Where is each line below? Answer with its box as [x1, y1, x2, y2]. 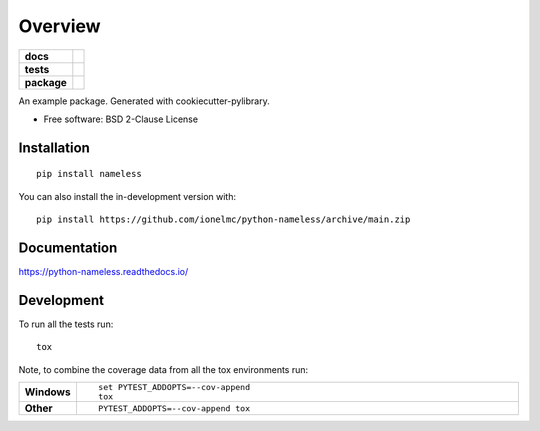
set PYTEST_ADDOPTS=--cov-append [98, 382, 250, 393]
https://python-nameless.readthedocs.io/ [18, 266, 189, 278]
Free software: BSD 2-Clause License [43, 113, 199, 125]
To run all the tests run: [18, 318, 114, 330]
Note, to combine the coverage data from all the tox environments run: [18, 363, 309, 375]
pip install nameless [36, 168, 142, 180]
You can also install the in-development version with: [18, 190, 237, 202]
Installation [18, 139, 90, 156]
